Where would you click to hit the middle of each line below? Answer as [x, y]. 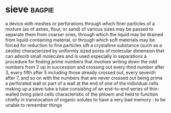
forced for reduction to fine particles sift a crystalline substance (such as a [84, 45]
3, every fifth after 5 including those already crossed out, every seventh [80, 72]
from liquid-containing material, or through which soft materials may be [80, 40]
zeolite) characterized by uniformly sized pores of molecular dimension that [85, 51]
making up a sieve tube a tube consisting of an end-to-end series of [77, 88]
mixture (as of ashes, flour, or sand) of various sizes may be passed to [79, 29]
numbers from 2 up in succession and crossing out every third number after [85, 67]
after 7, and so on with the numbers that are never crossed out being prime [84, 78]
